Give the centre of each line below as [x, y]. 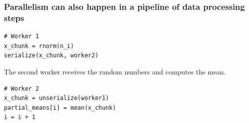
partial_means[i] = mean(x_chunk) [60, 108]
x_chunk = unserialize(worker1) [57, 98]
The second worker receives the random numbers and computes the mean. [115, 71]
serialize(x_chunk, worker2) [51, 56]
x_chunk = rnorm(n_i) [39, 46]
